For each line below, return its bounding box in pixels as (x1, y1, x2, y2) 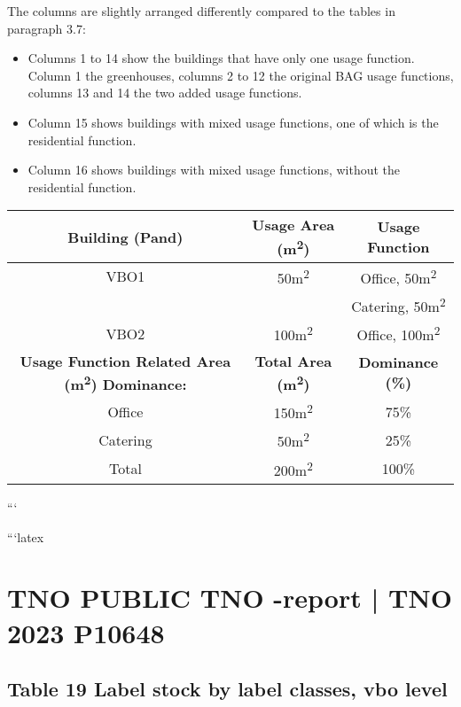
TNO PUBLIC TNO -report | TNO (7, 579, 452, 616)
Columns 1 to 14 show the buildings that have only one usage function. (27, 49, 415, 67)
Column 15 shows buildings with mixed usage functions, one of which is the (27, 113, 439, 131)
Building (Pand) (67, 226, 184, 247)
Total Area (254, 350, 332, 371)
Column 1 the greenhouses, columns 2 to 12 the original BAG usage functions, (27, 66, 454, 84)
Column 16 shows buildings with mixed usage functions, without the (27, 160, 401, 179)
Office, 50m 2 (360, 264, 437, 288)
